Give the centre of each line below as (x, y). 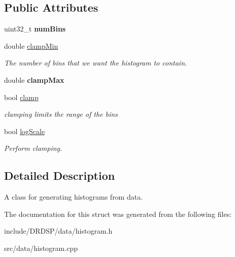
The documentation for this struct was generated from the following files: (118, 214)
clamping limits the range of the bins (61, 114)
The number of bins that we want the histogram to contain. (96, 63)
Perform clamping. (33, 148)
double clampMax (34, 79)
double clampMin (31, 45)
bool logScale (25, 131)
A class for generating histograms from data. (74, 197)
